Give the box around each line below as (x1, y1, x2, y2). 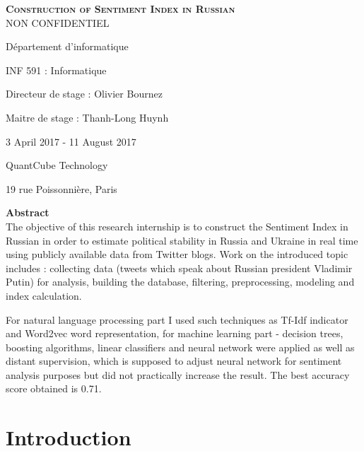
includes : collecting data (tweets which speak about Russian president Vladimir (6, 260, 353, 275)
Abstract (6, 205, 49, 220)
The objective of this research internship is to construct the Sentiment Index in (6, 218, 348, 233)
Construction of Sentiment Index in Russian (6, 1, 235, 16)
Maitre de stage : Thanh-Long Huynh (6, 110, 169, 124)
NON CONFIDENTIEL (6, 15, 110, 30)
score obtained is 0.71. (6, 381, 102, 396)
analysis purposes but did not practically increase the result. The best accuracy (6, 367, 350, 382)
